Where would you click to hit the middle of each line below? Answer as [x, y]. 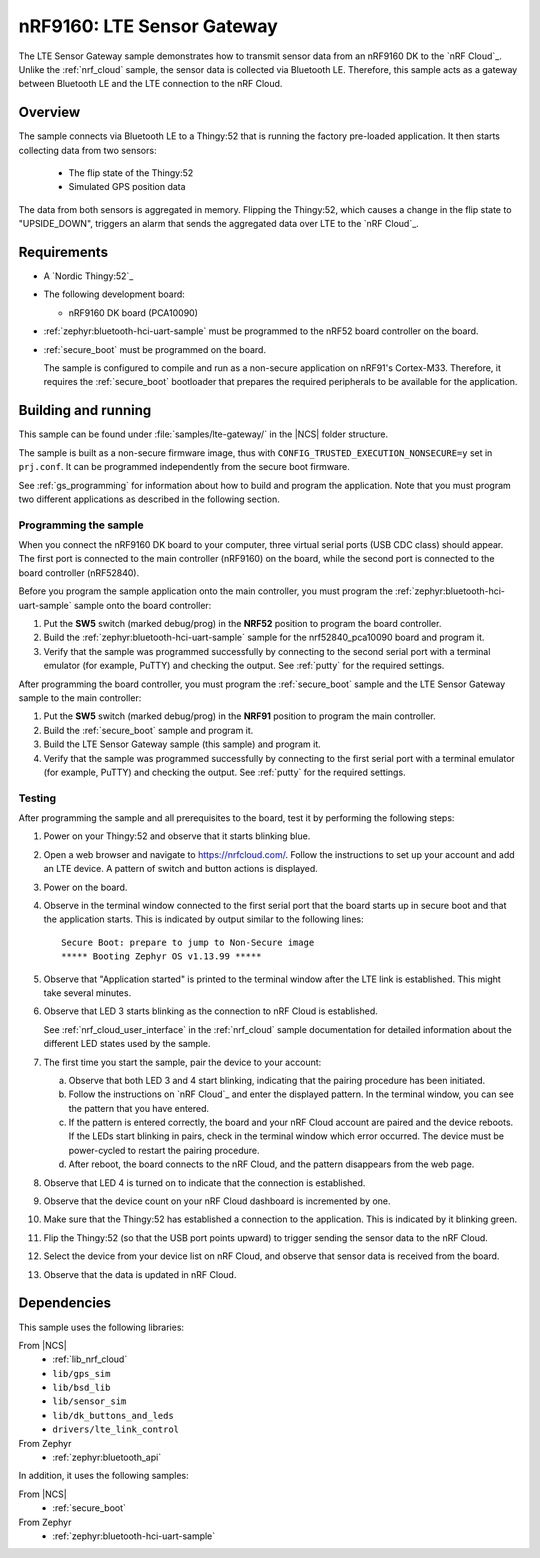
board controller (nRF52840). [79, 572]
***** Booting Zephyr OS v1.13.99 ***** [161, 956]
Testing [37, 798]
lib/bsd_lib [81, 1388]
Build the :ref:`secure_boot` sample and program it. [148, 730]
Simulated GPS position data [127, 187]
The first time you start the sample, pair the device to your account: [182, 1062]
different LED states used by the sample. [127, 1044]
